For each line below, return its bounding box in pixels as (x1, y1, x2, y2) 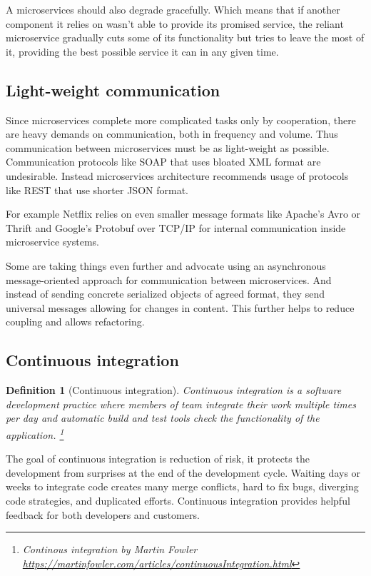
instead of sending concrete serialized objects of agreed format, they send (6, 286, 325, 301)
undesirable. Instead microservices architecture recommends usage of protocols (6, 168, 349, 183)
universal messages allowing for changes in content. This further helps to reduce (6, 300, 355, 315)
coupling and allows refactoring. (6, 314, 145, 329)
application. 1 (6, 425, 64, 442)
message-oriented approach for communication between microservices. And (6, 272, 332, 287)
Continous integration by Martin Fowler (22, 542, 198, 557)
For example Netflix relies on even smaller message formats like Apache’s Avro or (6, 206, 361, 221)
